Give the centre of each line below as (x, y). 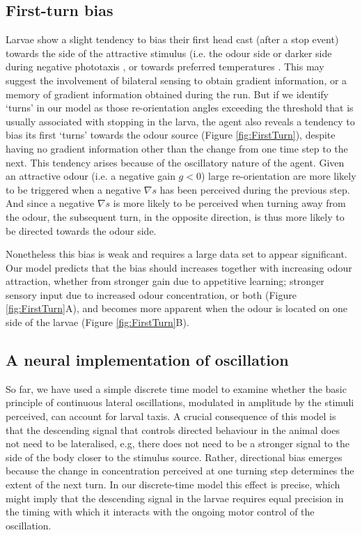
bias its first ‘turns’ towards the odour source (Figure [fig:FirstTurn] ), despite (171, 135)
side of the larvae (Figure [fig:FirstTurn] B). (97, 322)
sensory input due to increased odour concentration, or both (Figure (151, 294)
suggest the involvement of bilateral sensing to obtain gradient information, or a (176, 80)
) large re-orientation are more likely (278, 176)
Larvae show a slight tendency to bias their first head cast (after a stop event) (172, 39)
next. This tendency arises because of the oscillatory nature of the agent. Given (175, 162)
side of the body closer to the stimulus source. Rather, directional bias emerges (174, 457)
